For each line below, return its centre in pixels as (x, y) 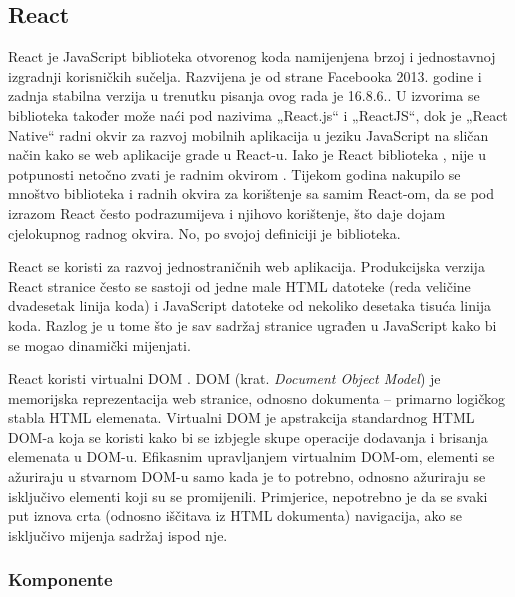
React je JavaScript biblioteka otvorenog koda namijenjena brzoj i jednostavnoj (252, 56)
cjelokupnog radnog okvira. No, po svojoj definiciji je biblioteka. (204, 232)
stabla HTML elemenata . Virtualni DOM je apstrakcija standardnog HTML (241, 417)
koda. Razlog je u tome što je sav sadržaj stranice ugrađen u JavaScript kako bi (252, 324)
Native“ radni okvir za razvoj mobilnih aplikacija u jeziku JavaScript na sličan (248, 134)
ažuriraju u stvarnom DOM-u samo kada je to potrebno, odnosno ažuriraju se (247, 476)
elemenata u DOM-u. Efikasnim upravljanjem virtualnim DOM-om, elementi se (251, 456)
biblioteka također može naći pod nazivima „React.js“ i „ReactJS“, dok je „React (258, 114)
